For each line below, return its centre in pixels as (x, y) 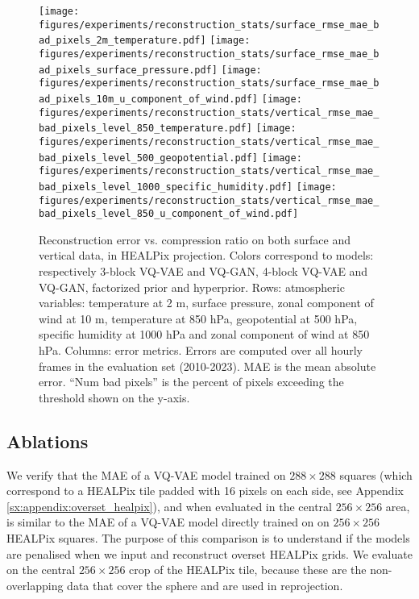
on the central (41, 570)
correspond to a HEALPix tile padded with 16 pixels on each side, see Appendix (205, 491)
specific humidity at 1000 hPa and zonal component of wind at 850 (204, 334)
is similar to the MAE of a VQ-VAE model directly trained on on (168, 522)
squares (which (376, 474)
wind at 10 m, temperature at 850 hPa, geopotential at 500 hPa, (198, 318)
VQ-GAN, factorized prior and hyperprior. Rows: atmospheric (192, 287)
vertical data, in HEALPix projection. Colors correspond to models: (206, 255)
